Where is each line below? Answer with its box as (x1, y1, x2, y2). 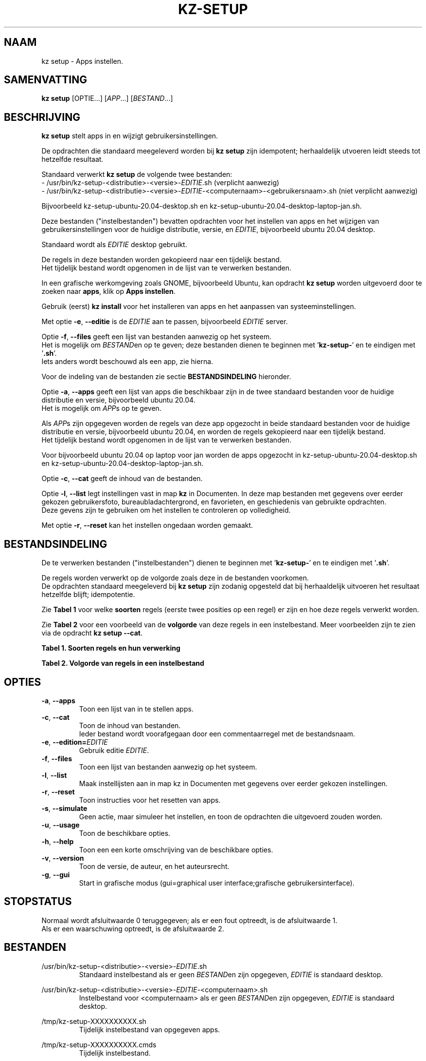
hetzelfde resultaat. (41, 155, 104, 164)
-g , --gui (41, 870, 70, 879)
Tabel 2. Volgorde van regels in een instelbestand (41, 659, 204, 668)
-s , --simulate (41, 804, 88, 812)
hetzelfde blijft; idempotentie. (41, 590, 135, 599)
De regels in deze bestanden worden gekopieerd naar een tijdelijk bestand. (41, 255, 282, 264)
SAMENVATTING (4, 74, 87, 86)
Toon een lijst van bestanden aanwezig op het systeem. (79, 762, 257, 771)
